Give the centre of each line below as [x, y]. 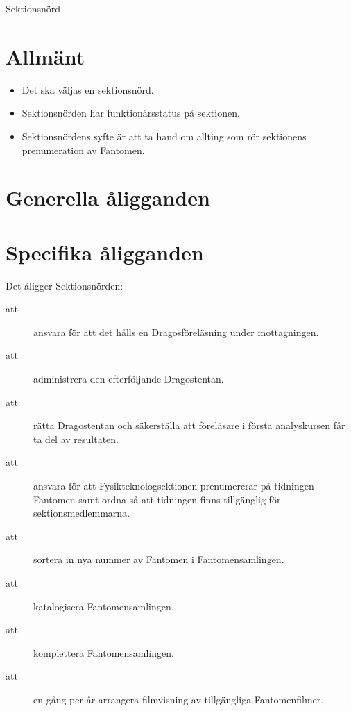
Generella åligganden [108, 198]
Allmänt [45, 56]
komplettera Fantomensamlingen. [104, 652]
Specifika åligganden [105, 252]
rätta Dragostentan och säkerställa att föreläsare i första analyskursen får [189, 425]
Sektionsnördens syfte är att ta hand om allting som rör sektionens [164, 136]
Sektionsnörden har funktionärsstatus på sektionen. [131, 113]
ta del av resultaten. [76, 438]
